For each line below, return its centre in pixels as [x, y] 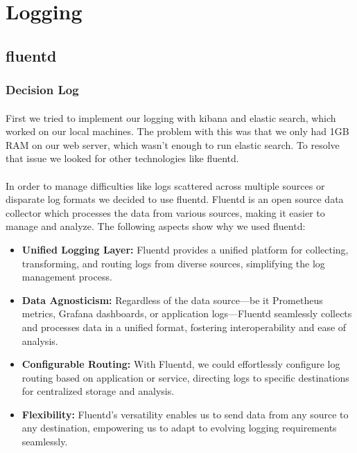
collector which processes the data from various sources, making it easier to [165, 212]
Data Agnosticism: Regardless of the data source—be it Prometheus [172, 300]
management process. [67, 277]
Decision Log [42, 90]
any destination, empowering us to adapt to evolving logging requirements [179, 428]
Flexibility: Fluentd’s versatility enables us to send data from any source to [185, 414]
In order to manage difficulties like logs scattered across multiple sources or [165, 185]
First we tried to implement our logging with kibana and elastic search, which [171, 117]
